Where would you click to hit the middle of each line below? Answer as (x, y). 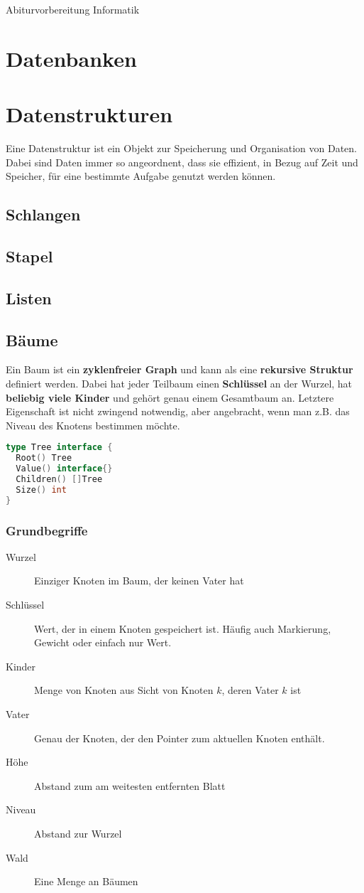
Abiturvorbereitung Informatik (73, 9)
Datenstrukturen (89, 114)
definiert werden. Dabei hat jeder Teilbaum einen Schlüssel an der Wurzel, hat (179, 384)
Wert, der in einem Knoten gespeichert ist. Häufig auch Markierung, (183, 628)
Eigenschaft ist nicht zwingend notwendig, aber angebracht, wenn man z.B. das (178, 411)
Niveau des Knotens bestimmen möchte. (93, 425)
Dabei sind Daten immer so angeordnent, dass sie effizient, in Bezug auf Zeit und (182, 162)
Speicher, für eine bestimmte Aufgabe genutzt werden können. (141, 176)
